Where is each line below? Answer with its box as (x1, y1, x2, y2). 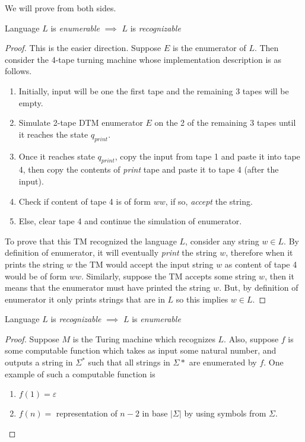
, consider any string (185, 234, 259, 247)
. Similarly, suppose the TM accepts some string (81, 269, 256, 282)
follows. (5, 65, 32, 77)
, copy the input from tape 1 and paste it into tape (115, 150, 300, 162)
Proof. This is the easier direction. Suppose (5, 42, 161, 54)
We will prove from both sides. (5, 2, 116, 14)
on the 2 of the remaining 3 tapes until (154, 116, 296, 129)
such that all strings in (88, 356, 170, 368)
